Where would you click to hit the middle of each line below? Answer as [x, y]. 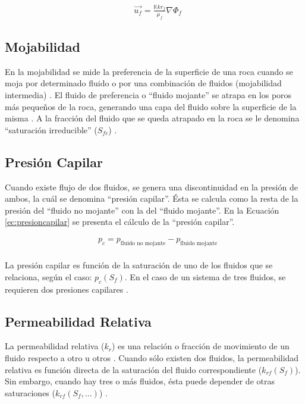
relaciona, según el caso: [48, 276]
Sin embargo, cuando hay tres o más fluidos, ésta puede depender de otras [140, 381]
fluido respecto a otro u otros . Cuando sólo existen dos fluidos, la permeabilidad [152, 358]
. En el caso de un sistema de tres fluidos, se [205, 276]
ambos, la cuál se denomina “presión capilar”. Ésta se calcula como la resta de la [152, 198]
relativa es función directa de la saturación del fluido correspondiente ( [133, 369]
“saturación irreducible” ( [51, 129]
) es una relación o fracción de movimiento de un [201, 346]
